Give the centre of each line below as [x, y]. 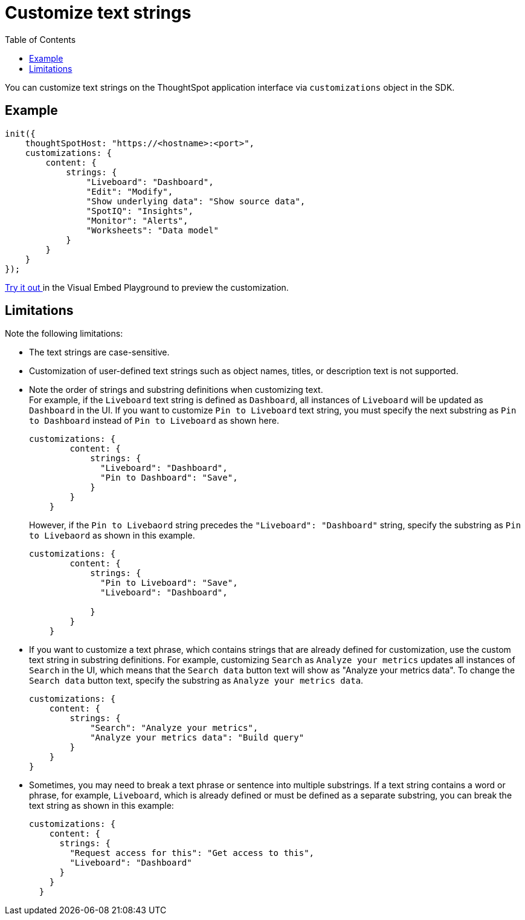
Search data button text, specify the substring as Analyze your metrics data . [196, 681]
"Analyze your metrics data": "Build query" [197, 738]
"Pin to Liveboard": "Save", [169, 583]
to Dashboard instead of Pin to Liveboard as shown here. [154, 421]
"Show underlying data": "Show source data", [196, 201]
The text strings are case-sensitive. [99, 352]
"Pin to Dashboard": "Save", [169, 478]
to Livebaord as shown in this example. [112, 536]
